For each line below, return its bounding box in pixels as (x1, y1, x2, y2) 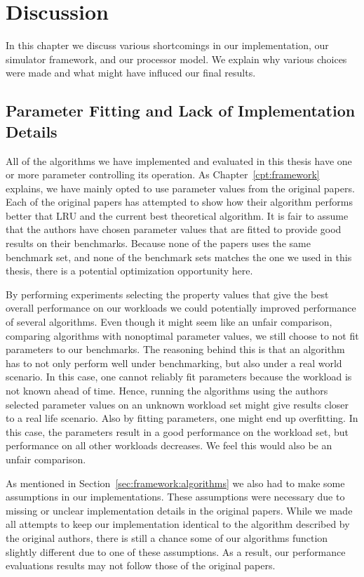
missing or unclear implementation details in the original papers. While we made (6, 503, 353, 517)
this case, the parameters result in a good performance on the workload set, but (6, 424, 349, 439)
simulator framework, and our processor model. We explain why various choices (6, 51, 347, 66)
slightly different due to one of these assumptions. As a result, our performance (6, 544, 346, 559)
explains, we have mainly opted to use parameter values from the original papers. (6, 180, 355, 195)
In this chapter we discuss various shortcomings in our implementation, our (6, 38, 329, 53)
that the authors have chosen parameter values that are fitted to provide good (6, 222, 342, 237)
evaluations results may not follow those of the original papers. (6, 558, 276, 573)
